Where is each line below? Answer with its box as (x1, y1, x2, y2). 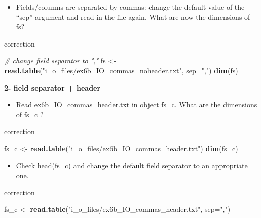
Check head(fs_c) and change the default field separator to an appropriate (16, 160, 248, 170)
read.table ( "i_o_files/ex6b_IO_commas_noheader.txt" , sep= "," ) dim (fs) (4, 65, 238, 75)
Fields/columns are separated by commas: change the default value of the (16, 2, 245, 12)
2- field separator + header (4, 82, 101, 93)
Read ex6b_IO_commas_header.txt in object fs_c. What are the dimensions (16, 99, 257, 110)
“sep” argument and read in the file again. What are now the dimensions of (16, 11, 250, 22)
